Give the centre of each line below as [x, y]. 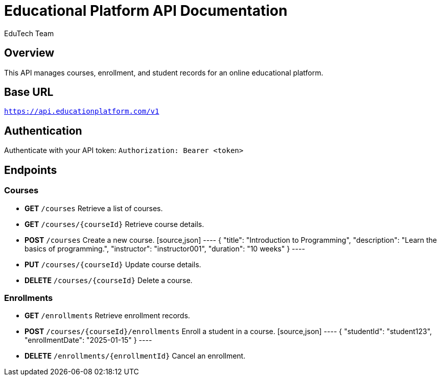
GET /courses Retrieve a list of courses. [94, 208]
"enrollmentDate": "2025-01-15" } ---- [88, 340]
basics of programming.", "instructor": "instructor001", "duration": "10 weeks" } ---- [165, 248]
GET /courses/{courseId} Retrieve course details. [114, 224]
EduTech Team [29, 33]
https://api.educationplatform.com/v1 [82, 111]
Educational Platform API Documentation [146, 11]
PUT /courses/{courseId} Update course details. [113, 264]
